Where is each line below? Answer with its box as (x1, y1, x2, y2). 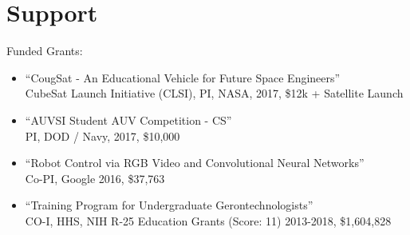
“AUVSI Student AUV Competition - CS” (25, 111, 232, 128)
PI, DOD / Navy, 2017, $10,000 (25, 127, 180, 144)
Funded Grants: (6, 42, 83, 59)
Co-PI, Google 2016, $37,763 (25, 169, 165, 186)
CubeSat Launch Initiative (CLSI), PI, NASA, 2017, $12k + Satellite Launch (25, 85, 404, 102)
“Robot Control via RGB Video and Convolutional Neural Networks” (25, 154, 365, 171)
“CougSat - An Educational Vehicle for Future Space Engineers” (25, 69, 341, 86)
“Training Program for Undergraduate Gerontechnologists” (25, 197, 313, 213)
